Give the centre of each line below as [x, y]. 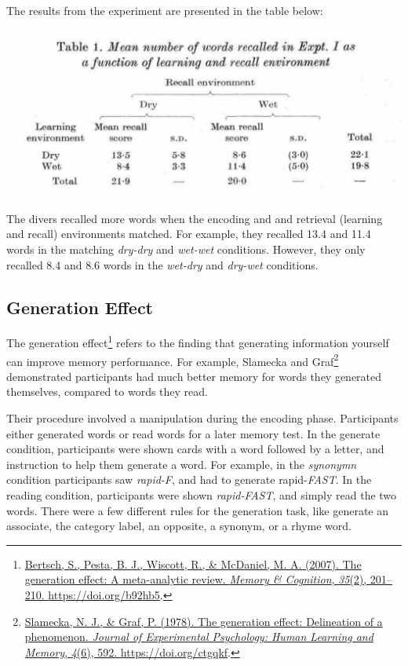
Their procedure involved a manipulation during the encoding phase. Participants [202, 418]
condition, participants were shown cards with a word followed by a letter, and [195, 449]
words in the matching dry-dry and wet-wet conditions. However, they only [186, 249]
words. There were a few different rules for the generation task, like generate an [197, 510]
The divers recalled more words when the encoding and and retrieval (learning [195, 218]
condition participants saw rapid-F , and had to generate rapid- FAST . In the [189, 479]
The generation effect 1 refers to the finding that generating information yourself [198, 342]
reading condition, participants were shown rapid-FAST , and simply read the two [202, 495]
